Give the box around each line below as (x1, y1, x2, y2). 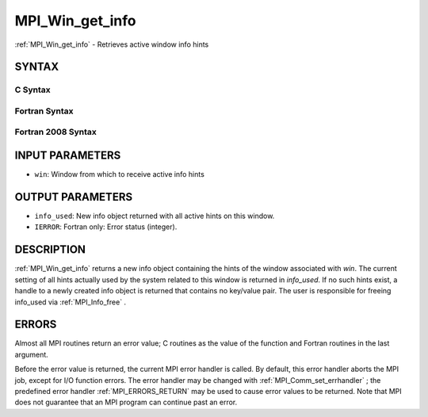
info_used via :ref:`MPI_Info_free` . (14, 297, 127, 307)
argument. (14, 350, 49, 359)
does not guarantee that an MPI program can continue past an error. (14, 397, 238, 407)
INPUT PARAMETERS (14, 149, 121, 163)
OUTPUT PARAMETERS (14, 190, 133, 204)
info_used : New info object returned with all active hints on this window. (34, 211, 275, 221)
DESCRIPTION (14, 243, 86, 257)
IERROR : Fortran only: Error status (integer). (34, 222, 178, 231)
